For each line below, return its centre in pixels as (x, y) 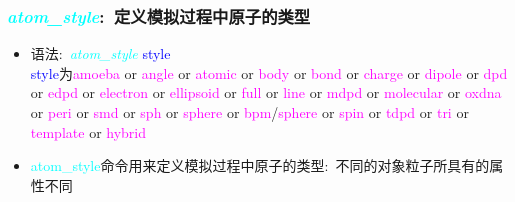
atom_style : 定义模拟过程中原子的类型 (159, 15)
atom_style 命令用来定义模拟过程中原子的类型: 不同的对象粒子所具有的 (260, 165)
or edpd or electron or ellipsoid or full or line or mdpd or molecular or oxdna (266, 92)
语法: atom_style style (100, 53)
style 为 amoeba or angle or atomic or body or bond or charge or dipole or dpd (269, 72)
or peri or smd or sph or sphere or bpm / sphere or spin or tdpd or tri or (249, 112)
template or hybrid (88, 131)
